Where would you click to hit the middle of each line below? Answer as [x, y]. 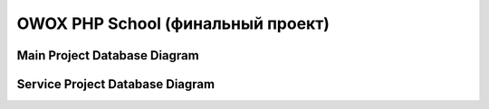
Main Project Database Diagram [108, 55]
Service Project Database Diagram [116, 84]
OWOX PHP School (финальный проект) [173, 23]
